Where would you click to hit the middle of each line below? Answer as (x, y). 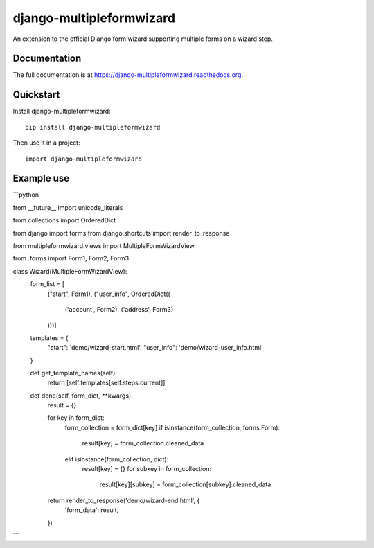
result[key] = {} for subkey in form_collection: (146, 469)
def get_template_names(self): (74, 373)
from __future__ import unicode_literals (68, 207)
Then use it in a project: (46, 143)
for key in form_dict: (76, 418)
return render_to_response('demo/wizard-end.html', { (124, 500)
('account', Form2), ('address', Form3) (119, 309)
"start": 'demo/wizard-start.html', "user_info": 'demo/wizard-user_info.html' (155, 348)
